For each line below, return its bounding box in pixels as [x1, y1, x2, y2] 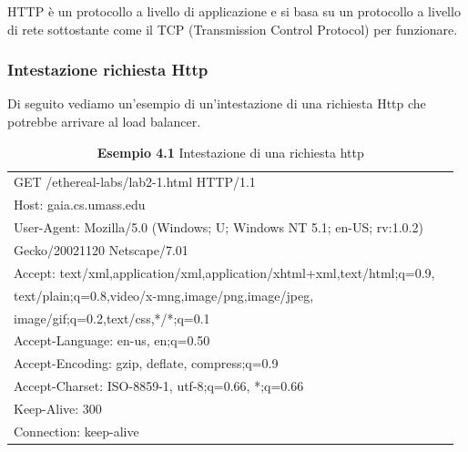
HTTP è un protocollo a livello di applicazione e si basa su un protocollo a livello [7, 2, 461, 20]
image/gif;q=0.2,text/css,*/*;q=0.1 [14, 308, 210, 327]
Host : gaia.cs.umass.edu [14, 195, 146, 214]
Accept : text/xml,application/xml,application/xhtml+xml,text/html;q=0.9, [14, 262, 435, 282]
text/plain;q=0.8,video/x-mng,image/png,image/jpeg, [14, 285, 314, 304]
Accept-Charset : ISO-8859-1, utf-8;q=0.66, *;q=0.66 [14, 376, 304, 395]
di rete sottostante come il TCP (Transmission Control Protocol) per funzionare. [7, 19, 458, 38]
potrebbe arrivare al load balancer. [7, 112, 201, 130]
